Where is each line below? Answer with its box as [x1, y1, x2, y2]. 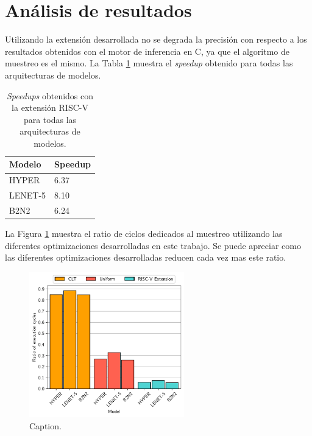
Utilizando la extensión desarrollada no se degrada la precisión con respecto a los [5, 33, 307, 46]
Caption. [29, 419, 62, 432]
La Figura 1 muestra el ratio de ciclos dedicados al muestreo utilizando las [5, 227, 283, 240]
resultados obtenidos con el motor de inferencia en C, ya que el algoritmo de [5, 44, 290, 57]
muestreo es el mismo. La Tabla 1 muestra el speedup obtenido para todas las [5, 57, 293, 69]
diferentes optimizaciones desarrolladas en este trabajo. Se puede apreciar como [5, 239, 301, 251]
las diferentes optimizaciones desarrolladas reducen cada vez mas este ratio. [5, 251, 286, 264]
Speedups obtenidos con [6, 89, 94, 102]
